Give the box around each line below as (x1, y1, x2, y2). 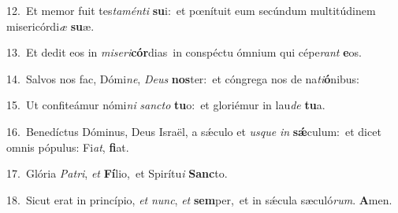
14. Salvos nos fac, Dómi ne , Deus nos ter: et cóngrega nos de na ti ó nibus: (6, 70, 360, 86)
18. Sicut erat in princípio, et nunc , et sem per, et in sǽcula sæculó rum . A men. (6, 191, 392, 207)
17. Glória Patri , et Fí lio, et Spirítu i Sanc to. (6, 165, 228, 182)
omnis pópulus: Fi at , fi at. (6, 138, 129, 155)
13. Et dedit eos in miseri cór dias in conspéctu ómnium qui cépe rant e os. (6, 44, 362, 61)
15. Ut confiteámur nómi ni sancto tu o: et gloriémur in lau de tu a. (6, 97, 325, 113)
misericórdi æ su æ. (6, 17, 95, 34)
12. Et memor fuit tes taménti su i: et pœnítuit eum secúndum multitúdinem (6, 2, 376, 18)
